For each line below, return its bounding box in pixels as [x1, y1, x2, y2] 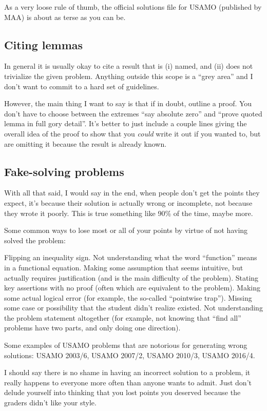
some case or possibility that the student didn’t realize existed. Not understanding [4, 302, 263, 313]
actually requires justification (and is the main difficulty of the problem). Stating [4, 272, 259, 283]
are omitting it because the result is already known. [4, 138, 167, 149]
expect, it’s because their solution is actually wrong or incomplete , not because [4, 197, 253, 208]
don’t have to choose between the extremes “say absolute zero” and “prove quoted [4, 108, 262, 119]
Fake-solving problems [4, 163, 124, 179]
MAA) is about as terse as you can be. [4, 11, 126, 22]
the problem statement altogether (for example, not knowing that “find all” [4, 312, 241, 323]
